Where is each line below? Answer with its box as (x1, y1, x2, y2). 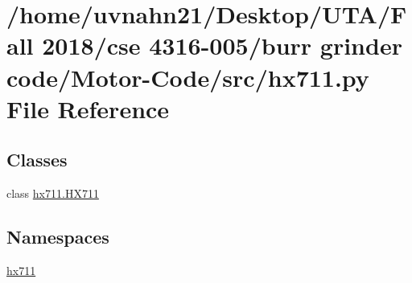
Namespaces (6, 224, 109, 249)
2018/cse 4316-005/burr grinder (42, 29, 402, 62)
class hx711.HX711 (6, 185, 99, 202)
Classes (6, 147, 68, 172)
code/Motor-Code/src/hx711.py (6, 60, 369, 93)
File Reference (6, 92, 170, 125)
